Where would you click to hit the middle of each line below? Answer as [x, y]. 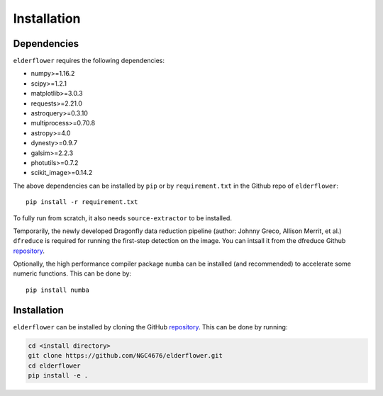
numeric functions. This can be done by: [72, 273]
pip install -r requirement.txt [82, 202]
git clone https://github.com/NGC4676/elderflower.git [125, 356]
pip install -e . [58, 375]
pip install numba [58, 290]
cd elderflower [54, 366]
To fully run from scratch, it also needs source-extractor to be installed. [122, 218]
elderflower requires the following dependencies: [89, 61]
